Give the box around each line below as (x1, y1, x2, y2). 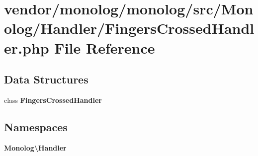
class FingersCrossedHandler (4, 94, 102, 105)
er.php (4, 37, 49, 58)
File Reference (54, 37, 155, 58)
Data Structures (4, 72, 88, 87)
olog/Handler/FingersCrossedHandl (4, 18, 255, 38)
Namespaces (4, 119, 68, 134)
